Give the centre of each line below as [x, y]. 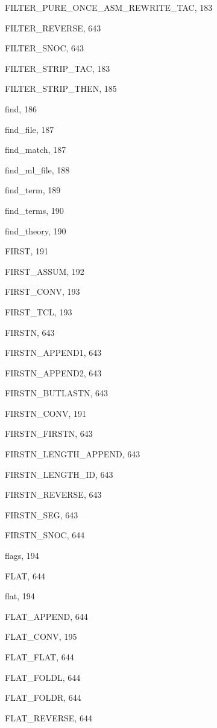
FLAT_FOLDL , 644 [43, 677]
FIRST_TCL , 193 [39, 311]
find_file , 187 [30, 129]
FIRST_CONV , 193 [42, 292]
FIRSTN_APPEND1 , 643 [53, 353]
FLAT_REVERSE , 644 [49, 717]
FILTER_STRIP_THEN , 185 [61, 89]
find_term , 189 [33, 190]
